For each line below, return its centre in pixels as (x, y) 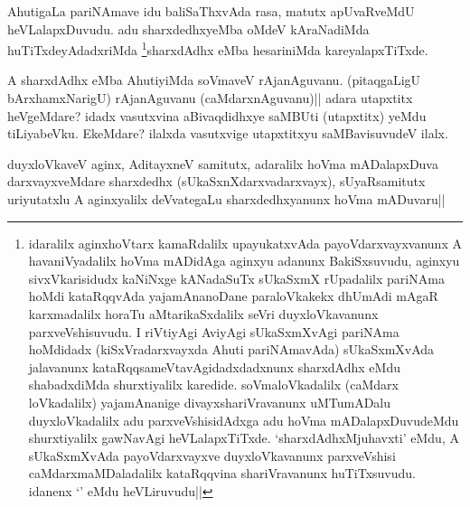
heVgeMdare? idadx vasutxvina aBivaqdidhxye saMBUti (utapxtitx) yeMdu (217, 115)
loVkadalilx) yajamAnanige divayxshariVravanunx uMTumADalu (210, 402)
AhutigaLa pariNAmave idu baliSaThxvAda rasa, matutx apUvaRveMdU (211, 11)
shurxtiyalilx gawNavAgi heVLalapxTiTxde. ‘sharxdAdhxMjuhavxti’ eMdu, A (244, 438)
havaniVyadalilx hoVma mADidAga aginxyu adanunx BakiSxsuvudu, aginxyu (244, 261)
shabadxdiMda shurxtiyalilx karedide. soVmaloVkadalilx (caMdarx (213, 385)
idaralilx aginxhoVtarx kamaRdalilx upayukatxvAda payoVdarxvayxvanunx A (245, 243)
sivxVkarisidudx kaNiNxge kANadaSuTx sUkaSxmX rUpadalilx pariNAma (236, 278)
